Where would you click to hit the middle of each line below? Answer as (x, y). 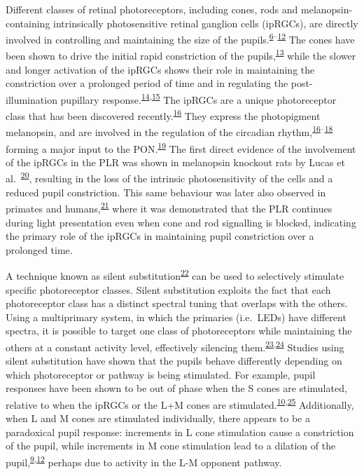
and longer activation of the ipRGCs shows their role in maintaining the (160, 69)
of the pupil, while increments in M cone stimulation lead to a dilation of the (171, 446)
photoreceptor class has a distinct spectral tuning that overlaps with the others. (177, 303)
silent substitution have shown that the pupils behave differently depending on (174, 361)
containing (28, 23)
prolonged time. (39, 249)
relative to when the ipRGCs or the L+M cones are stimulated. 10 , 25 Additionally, (180, 404)
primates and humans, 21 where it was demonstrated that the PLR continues (169, 207)
